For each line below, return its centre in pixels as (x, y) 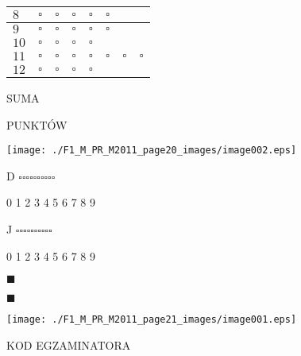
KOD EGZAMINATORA (69, 344)
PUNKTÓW (37, 124)
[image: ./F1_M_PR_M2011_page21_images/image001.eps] (152, 320)
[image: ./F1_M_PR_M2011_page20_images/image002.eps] (152, 151)
